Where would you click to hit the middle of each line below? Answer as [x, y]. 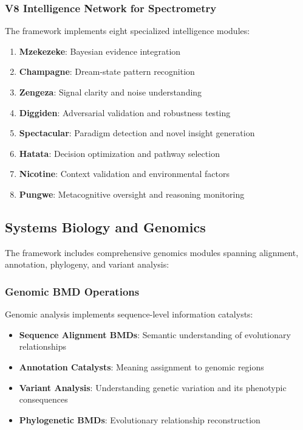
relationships [43, 346]
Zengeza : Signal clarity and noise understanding [111, 92]
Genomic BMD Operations [72, 291]
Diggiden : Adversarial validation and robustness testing [125, 112]
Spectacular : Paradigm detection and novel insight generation [137, 133]
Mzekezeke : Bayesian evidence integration [100, 51]
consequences [43, 399]
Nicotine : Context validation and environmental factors [124, 174]
